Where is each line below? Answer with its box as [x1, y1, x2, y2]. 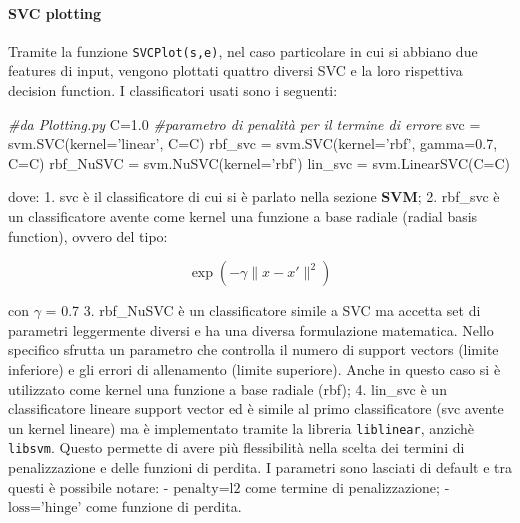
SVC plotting [8, 2, 102, 23]
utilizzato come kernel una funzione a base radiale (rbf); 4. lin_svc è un [8, 378, 447, 399]
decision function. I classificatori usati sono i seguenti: [8, 80, 338, 101]
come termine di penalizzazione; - [245, 476, 450, 497]
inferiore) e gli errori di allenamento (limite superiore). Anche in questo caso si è [8, 358, 501, 379]
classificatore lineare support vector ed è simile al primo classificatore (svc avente [8, 398, 504, 419]
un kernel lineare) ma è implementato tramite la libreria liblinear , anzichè [8, 417, 474, 438]
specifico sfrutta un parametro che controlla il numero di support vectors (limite [8, 339, 499, 360]
